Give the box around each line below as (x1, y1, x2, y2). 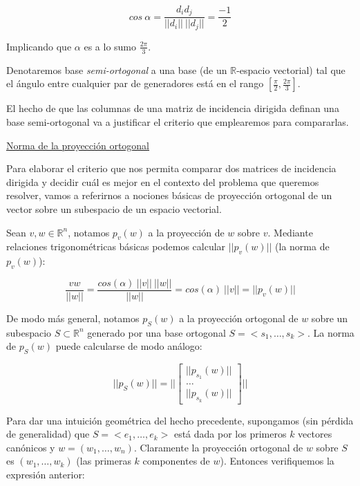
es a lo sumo (84, 39, 136, 53)
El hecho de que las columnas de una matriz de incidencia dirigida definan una (6, 101, 339, 115)
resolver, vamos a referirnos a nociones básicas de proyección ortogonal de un (6, 188, 332, 203)
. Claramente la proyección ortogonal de (133, 440, 303, 454)
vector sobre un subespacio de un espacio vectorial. (6, 201, 222, 216)
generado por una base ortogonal (87, 325, 226, 339)
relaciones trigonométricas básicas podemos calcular (6, 239, 226, 254)
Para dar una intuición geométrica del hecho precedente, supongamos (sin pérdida (6, 413, 354, 427)
